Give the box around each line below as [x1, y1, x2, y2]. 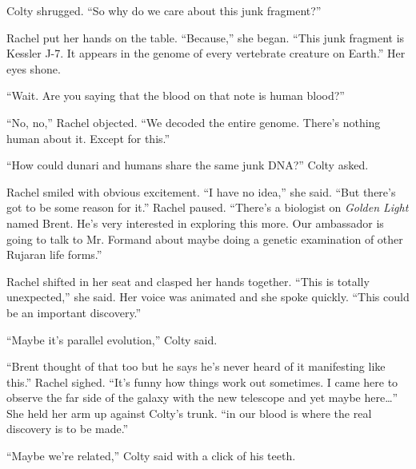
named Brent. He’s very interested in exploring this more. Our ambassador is [6, 214, 384, 231]
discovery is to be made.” [6, 420, 129, 437]
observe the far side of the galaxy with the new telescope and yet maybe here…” [6, 389, 398, 406]
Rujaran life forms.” [6, 246, 102, 263]
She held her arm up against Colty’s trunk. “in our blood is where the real [6, 404, 372, 421]
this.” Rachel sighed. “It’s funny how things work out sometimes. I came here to [6, 373, 398, 390]
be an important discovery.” [6, 304, 142, 320]
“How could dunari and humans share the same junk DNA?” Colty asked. [6, 157, 369, 173]
